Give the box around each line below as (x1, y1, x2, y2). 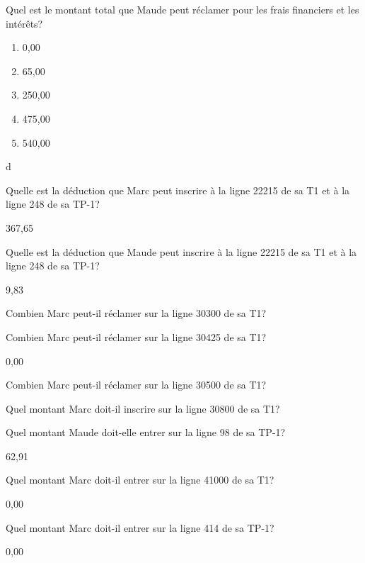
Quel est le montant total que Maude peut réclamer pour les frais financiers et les (6, 2, 359, 16)
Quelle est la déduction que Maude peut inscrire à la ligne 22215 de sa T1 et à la (6, 244, 357, 259)
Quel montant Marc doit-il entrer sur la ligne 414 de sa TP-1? (6, 520, 274, 535)
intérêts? (6, 16, 43, 30)
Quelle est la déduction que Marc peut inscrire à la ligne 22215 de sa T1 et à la (6, 182, 350, 197)
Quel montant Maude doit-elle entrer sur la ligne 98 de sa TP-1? (6, 425, 286, 440)
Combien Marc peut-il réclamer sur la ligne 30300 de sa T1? (6, 306, 267, 320)
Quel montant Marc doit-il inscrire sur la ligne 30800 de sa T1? (6, 401, 280, 416)
